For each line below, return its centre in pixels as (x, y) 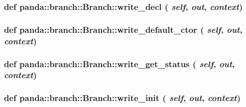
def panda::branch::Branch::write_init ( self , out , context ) (122, 98)
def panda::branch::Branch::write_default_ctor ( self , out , (123, 29)
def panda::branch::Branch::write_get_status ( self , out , (120, 63)
